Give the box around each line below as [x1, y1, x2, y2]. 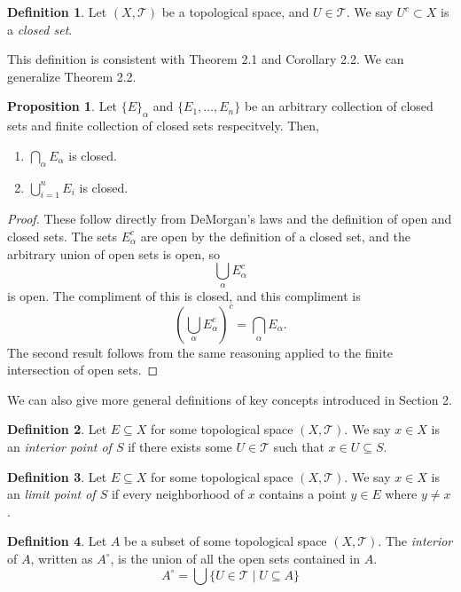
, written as [30, 549, 93, 567]
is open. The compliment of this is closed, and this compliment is [7, 286, 361, 304]
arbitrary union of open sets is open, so [7, 244, 221, 263]
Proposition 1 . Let [7, 97, 118, 115]
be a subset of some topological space [124, 532, 327, 550]
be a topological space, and [161, 3, 309, 20]
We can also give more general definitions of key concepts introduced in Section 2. [7, 390, 452, 408]
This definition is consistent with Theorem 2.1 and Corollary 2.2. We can [7, 50, 404, 68]
